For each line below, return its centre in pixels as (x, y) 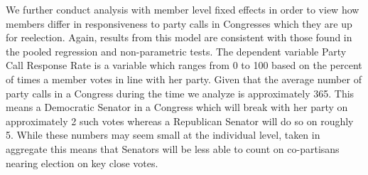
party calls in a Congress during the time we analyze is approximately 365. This (180, 93)
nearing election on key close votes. (82, 163)
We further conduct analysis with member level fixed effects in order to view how (183, 9)
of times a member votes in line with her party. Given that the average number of (184, 79)
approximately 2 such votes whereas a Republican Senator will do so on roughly (180, 121)
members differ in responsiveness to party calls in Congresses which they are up (179, 23)
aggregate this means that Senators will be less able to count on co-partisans (173, 148)
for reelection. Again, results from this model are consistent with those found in (179, 37)
